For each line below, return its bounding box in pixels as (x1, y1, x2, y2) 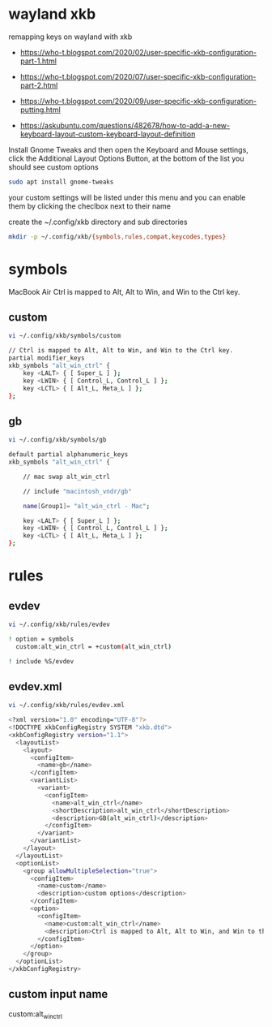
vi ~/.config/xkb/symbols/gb (8, 436, 107, 444)
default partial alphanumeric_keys (8, 451, 129, 459)
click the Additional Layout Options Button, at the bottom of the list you (8, 153, 244, 163)
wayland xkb (8, 5, 96, 24)
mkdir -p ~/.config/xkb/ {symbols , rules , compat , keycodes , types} (8, 232, 227, 240)
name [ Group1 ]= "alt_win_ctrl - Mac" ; (23, 502, 151, 510)
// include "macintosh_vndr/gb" (23, 487, 132, 495)
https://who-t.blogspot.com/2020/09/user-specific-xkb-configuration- (19, 96, 257, 106)
